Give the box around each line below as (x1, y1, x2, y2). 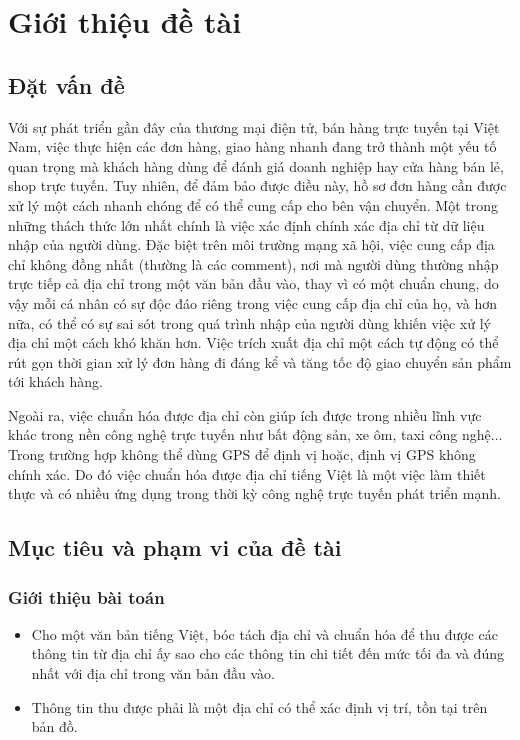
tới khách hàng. (8, 371, 103, 392)
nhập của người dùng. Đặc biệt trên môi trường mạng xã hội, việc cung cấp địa (8, 234, 495, 255)
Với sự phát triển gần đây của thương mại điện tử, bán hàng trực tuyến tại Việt (8, 116, 500, 137)
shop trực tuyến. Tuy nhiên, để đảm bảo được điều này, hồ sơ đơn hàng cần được (8, 175, 507, 196)
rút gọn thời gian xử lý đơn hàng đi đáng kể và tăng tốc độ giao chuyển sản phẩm (8, 351, 512, 372)
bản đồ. (31, 716, 78, 737)
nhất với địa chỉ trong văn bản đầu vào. (31, 663, 275, 684)
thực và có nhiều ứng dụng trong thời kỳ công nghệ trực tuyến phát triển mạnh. (8, 483, 501, 504)
